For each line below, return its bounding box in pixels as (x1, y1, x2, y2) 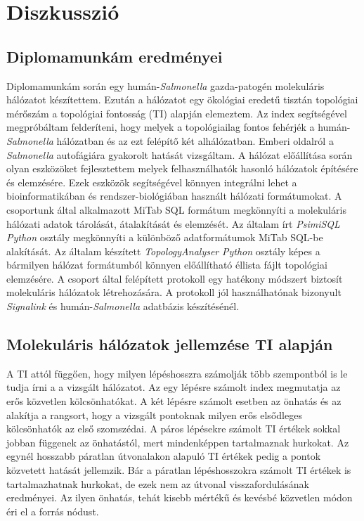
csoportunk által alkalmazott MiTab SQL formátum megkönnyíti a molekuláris (6, 202, 346, 217)
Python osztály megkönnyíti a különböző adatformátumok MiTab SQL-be (6, 230, 323, 245)
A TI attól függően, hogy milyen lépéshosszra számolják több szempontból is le (6, 366, 348, 380)
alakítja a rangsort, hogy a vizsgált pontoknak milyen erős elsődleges (6, 407, 302, 422)
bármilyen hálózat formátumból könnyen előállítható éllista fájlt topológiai (6, 257, 327, 272)
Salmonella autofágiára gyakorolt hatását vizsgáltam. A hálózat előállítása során (6, 147, 353, 162)
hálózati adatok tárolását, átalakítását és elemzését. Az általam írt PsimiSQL (6, 216, 340, 231)
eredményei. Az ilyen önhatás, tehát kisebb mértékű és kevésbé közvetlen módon (6, 490, 353, 505)
